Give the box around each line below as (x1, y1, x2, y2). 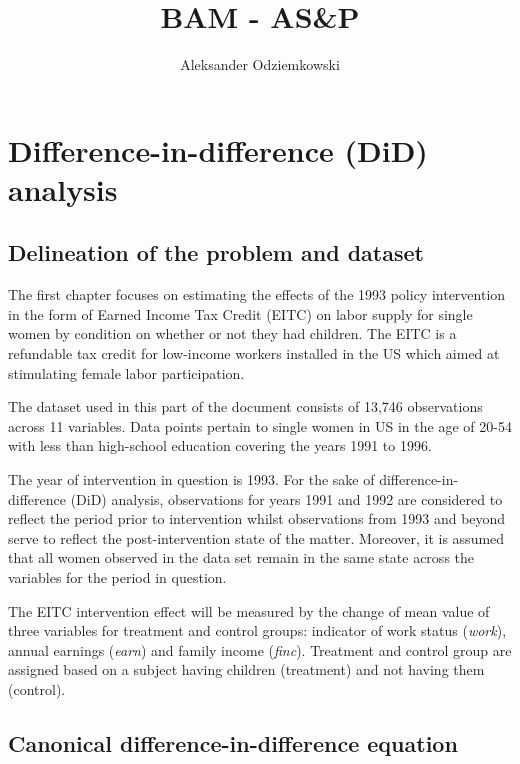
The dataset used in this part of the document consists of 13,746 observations (8, 396, 483, 417)
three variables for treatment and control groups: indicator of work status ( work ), (8, 620, 507, 641)
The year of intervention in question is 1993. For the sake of (8, 469, 375, 490)
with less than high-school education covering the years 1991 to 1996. (8, 435, 432, 456)
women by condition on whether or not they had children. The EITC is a (8, 323, 457, 344)
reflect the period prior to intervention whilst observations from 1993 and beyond (8, 508, 506, 529)
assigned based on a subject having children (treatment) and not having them (8, 659, 485, 680)
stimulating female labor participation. (8, 362, 245, 383)
